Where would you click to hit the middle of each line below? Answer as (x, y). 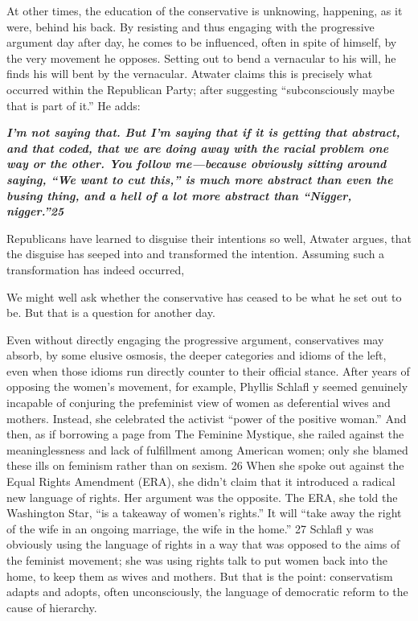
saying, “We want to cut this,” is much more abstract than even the (200, 179)
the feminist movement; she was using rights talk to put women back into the (197, 560)
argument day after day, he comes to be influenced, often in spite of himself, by (202, 42)
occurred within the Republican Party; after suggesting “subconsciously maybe (201, 89)
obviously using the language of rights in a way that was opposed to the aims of (203, 544)
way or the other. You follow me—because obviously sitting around (197, 164)
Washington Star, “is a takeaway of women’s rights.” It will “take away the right (204, 513)
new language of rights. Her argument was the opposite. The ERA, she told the (202, 497)
